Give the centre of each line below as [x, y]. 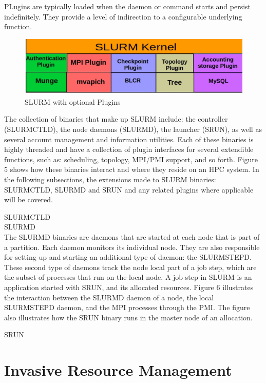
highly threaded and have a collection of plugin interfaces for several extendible [129, 149]
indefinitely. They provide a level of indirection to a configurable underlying [123, 16]
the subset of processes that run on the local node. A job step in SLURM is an [128, 277]
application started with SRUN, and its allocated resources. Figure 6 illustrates [129, 287]
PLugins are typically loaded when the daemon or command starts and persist [128, 6]
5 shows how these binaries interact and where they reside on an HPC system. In [132, 169]
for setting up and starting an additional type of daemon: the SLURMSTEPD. [128, 257]
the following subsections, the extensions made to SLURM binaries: [110, 179]
